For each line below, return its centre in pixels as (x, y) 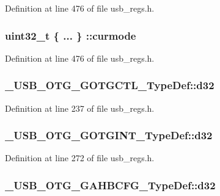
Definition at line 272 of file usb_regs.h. (80, 158)
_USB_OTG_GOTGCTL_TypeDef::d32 (110, 85)
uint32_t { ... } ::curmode (71, 35)
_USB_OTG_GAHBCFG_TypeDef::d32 (110, 185)
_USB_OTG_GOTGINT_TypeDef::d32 (109, 135)
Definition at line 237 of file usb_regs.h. (80, 108)
